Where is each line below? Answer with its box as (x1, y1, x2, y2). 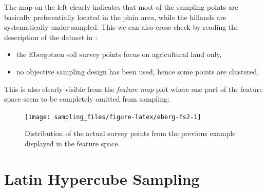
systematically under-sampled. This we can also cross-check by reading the (4, 22, 239, 32)
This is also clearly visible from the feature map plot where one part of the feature (4, 83, 263, 94)
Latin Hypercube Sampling (4, 168, 200, 189)
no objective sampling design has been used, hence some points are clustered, (16, 66, 259, 76)
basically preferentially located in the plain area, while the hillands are (4, 11, 226, 22)
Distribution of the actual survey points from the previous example (25, 128, 236, 139)
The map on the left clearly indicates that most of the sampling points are (4, 2, 238, 12)
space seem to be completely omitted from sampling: (4, 93, 169, 104)
